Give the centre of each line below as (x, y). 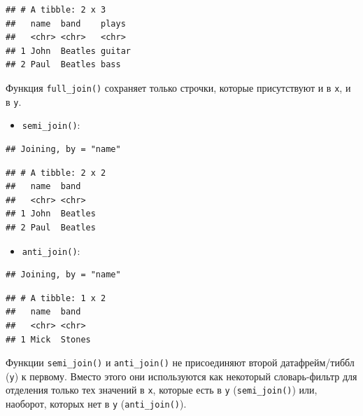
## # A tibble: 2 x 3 (56, 10)
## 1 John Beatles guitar (68, 51)
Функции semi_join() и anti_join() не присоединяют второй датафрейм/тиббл (180, 362)
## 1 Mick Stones (48, 339)
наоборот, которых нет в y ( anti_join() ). (96, 404)
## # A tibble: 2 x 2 (56, 173)
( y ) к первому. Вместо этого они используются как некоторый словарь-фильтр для (181, 376)
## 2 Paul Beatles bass (63, 65)
